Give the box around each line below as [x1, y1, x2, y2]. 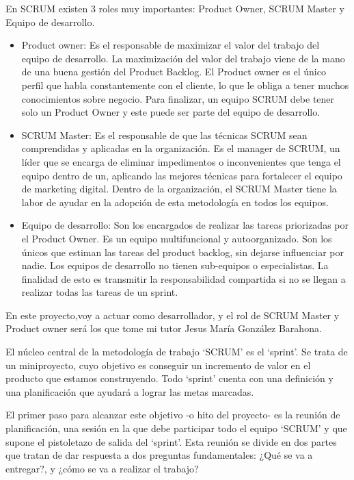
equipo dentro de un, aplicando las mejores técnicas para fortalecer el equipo [21, 168, 342, 182]
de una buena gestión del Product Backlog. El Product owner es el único [21, 64, 326, 79]
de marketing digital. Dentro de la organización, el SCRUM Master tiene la [21, 181, 337, 196]
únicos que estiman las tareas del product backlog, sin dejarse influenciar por [21, 244, 344, 259]
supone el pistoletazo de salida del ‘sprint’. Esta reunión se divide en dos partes [5, 434, 337, 449]
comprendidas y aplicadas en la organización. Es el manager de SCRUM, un [21, 141, 340, 155]
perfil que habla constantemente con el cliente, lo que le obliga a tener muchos [21, 77, 349, 92]
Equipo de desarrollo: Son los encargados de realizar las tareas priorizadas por [21, 218, 349, 232]
